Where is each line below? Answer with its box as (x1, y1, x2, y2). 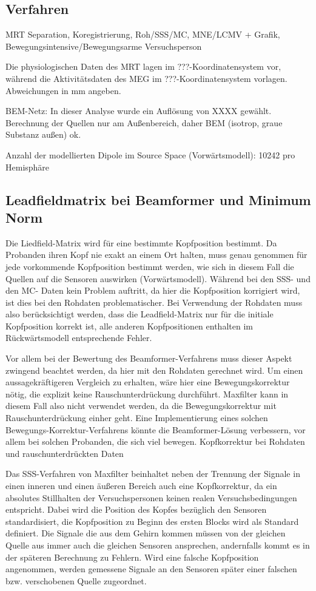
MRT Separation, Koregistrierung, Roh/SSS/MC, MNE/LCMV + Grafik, (5, 28, 280, 41)
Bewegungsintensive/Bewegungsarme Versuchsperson (5, 39, 202, 52)
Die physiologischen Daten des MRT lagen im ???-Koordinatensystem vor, (5, 60, 281, 73)
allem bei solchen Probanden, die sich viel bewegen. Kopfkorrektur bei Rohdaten (5, 435, 305, 448)
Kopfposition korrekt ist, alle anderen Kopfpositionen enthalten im (5, 319, 253, 332)
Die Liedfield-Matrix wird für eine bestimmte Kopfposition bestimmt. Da (5, 236, 277, 249)
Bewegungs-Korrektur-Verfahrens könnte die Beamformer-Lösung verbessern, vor (5, 423, 306, 436)
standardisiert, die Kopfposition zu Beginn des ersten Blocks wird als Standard (5, 515, 299, 527)
